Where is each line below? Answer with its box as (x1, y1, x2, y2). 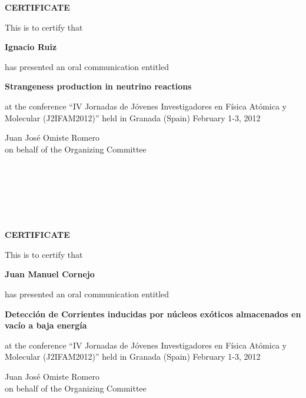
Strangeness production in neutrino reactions (5, 80, 192, 92)
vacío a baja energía (5, 319, 87, 331)
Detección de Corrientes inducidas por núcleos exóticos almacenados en (5, 307, 301, 320)
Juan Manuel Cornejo (5, 268, 95, 280)
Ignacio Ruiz (5, 41, 57, 53)
